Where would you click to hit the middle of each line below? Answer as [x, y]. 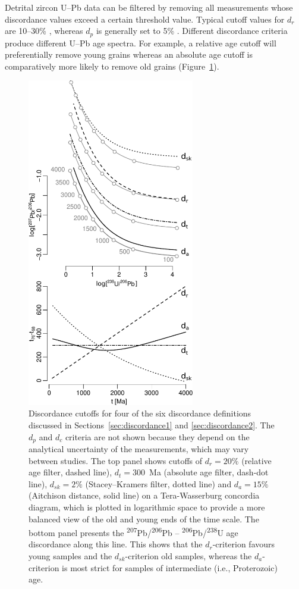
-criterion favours [244, 544]
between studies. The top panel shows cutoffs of [116, 460]
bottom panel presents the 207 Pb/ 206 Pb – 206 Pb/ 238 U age [133, 532]
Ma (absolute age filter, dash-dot [209, 472]
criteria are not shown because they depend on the [157, 436]
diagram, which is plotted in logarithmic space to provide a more [147, 507]
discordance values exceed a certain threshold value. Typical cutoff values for [145, 19]
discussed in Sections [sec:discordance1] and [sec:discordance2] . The [152, 424]
